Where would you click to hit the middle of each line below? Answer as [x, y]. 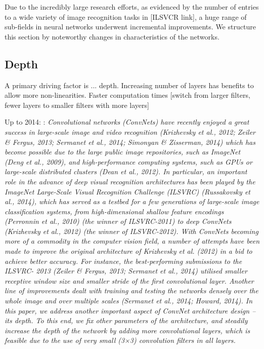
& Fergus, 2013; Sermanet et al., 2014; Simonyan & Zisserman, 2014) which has [130, 142]
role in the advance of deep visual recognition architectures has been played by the [130, 181]
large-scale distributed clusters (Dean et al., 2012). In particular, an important [126, 171]
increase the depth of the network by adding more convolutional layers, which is [127, 330]
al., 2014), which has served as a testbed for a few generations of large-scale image [132, 201]
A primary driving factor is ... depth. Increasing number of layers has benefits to [129, 85]
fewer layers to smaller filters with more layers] [77, 105]
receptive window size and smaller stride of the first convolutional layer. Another [129, 280]
